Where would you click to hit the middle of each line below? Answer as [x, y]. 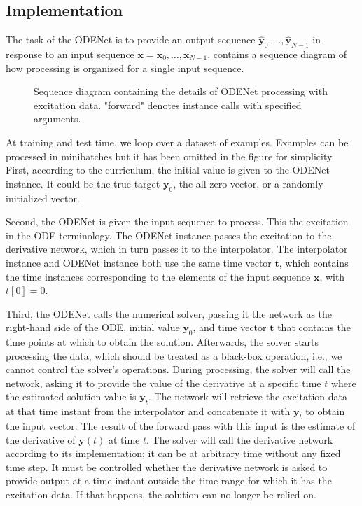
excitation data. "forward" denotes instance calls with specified [168, 105]
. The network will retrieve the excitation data [248, 396]
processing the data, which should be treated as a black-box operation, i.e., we [174, 355]
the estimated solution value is [71, 396]
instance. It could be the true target [83, 183]
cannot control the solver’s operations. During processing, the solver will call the [178, 369]
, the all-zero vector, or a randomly [248, 183]
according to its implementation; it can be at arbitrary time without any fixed [173, 453]
